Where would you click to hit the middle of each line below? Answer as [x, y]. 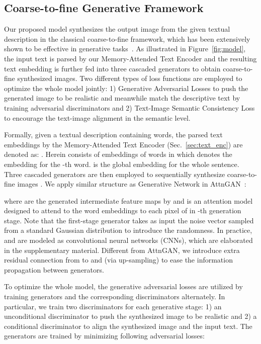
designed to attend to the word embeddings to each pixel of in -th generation [123, 210]
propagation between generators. [54, 269]
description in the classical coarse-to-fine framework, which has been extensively [127, 38]
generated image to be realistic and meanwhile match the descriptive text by [122, 98]
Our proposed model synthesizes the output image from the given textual [117, 29]
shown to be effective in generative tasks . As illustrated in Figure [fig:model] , [125, 49]
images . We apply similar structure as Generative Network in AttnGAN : [132, 184]
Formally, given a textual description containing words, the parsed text [113, 135]
